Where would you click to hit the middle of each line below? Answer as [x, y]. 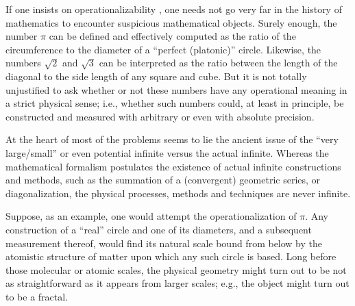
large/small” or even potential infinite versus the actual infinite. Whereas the [167, 152]
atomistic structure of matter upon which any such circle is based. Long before [171, 256]
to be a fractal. [37, 296]
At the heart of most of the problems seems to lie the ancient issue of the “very [172, 139]
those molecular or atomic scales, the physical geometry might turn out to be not [176, 269]
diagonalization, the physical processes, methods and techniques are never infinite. [178, 193]
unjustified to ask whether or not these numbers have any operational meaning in [176, 89]
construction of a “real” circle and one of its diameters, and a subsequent [159, 229]
